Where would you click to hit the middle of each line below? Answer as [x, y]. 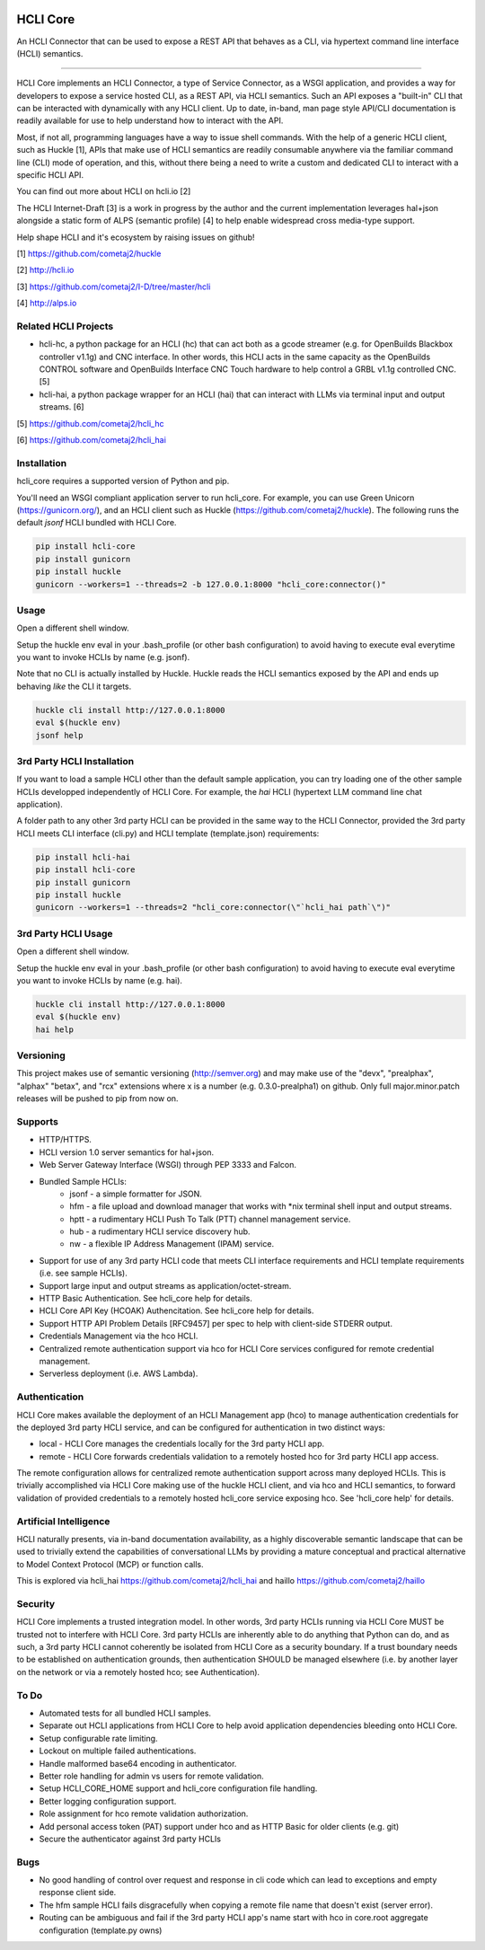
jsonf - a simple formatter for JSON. [136, 1194]
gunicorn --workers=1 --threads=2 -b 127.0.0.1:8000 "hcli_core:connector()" [211, 584]
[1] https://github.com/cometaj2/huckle [89, 253]
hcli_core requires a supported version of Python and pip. [123, 481]
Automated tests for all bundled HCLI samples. [125, 1713]
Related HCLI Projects [65, 326]
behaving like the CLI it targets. [74, 686]
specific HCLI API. [50, 175]
